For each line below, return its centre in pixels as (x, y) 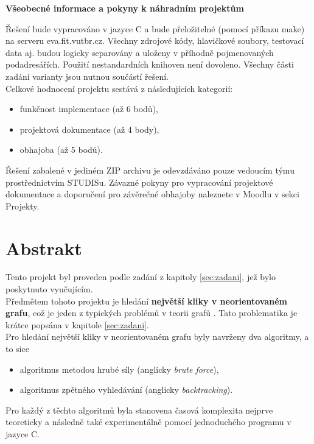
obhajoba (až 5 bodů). (61, 150)
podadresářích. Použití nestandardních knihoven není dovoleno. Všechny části (150, 64)
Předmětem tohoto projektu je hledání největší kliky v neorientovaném (146, 301)
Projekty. (23, 206)
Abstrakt (44, 248)
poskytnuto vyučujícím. (49, 289)
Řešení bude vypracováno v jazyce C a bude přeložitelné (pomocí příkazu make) (155, 28)
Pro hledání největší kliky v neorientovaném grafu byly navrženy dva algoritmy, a (157, 337)
